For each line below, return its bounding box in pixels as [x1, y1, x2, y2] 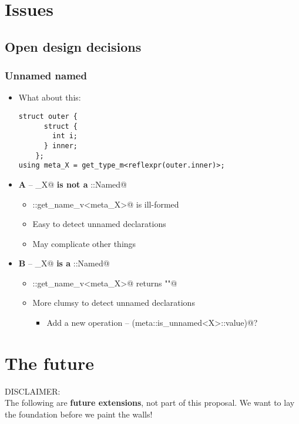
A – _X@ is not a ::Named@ [18, 178, 127, 190]
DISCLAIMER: [5, 385, 61, 397]
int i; [52, 132, 78, 141]
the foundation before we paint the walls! [5, 408, 153, 420]
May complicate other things [32, 237, 136, 249]
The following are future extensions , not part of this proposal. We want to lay [5, 396, 295, 409]
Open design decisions [5, 37, 142, 55]
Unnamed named [5, 68, 87, 83]
